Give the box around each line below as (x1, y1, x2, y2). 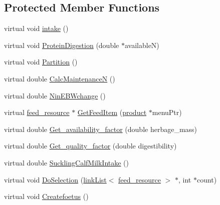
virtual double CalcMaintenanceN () (4, 73, 115, 83)
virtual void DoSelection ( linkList (4, 174, 107, 184)
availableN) (124, 39, 159, 50)
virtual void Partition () (4, 56, 78, 67)
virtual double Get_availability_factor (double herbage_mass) (4, 123, 197, 134)
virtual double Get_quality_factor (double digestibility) (4, 140, 177, 151)
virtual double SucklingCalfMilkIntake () (4, 157, 129, 167)
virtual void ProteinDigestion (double (4, 39, 119, 50)
